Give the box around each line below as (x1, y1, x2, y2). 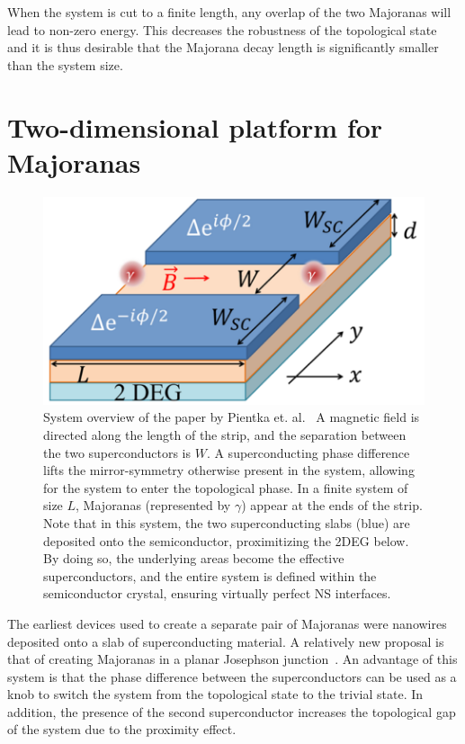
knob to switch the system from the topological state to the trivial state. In (7, 685, 424, 704)
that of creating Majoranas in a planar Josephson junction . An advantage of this (7, 650, 458, 668)
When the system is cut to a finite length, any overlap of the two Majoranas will (7, 3, 452, 21)
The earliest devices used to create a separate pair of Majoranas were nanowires (7, 614, 447, 632)
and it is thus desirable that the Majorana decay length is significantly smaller (7, 38, 439, 57)
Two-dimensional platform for (7, 108, 383, 145)
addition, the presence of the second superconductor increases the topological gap (7, 702, 456, 721)
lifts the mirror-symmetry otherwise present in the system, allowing (43, 461, 415, 480)
